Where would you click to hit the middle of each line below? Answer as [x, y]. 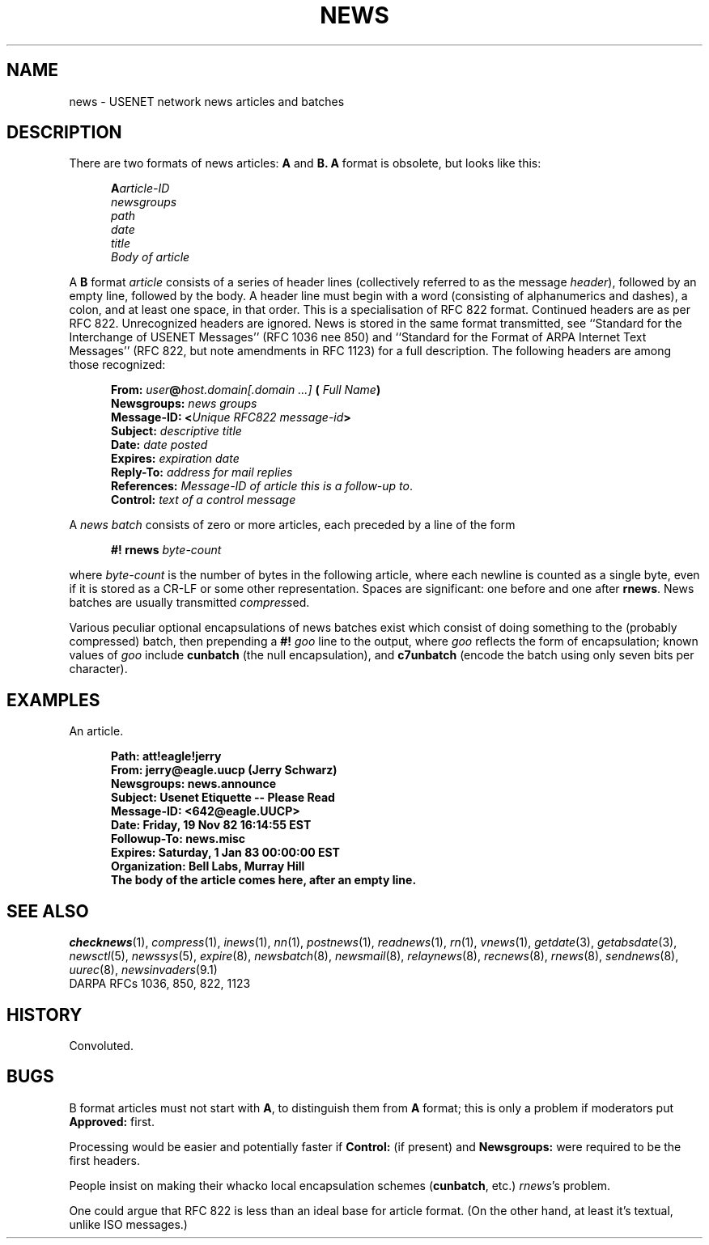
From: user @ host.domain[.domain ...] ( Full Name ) [246, 390]
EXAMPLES [53, 700]
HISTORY [45, 1014]
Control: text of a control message [204, 500]
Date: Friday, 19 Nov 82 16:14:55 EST [211, 825]
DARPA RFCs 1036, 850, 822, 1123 [160, 984]
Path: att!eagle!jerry [166, 756]
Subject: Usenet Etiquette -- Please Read [223, 798]
